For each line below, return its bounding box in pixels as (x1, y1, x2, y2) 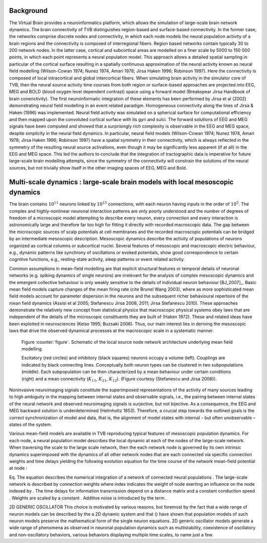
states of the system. (9, 421, 52, 427)
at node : (9, 465, 27, 471)
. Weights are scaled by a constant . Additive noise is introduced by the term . (9, 495, 167, 501)
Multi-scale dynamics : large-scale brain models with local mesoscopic (9, 178, 234, 186)
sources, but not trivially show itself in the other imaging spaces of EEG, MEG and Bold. (9, 165, 187, 170)
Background (9, 6, 48, 15)
